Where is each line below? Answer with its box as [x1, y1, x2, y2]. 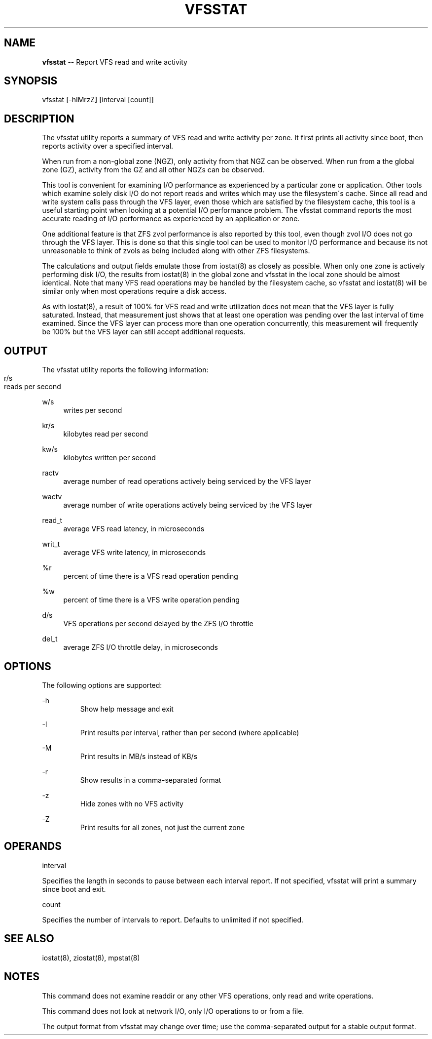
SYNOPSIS [4, 75, 58, 87]
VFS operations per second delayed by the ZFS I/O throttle [63, 619, 253, 628]
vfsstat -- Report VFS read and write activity [42, 57, 187, 66]
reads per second [4, 382, 61, 391]
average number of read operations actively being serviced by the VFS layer [63, 477, 311, 486]
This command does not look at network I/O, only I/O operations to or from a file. [42, 1006, 304, 1015]
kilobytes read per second [63, 430, 148, 439]
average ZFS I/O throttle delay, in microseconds [63, 643, 218, 652]
